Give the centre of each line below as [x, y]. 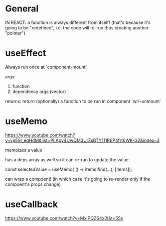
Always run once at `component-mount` [46, 67]
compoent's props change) [33, 184]
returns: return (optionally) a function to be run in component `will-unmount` [83, 101]
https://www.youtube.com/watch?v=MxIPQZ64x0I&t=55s [64, 218]
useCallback [32, 204]
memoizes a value [24, 150]
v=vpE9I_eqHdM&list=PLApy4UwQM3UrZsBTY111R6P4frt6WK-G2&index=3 [83, 140]
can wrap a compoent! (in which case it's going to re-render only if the [78, 179]
